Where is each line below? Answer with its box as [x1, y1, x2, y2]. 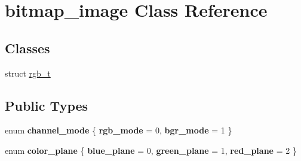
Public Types [5, 96, 88, 114]
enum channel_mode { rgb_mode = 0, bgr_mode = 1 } [5, 124, 232, 136]
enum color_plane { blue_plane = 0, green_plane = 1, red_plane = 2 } [5, 144, 297, 156]
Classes [5, 38, 50, 57]
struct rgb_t [5, 66, 51, 79]
